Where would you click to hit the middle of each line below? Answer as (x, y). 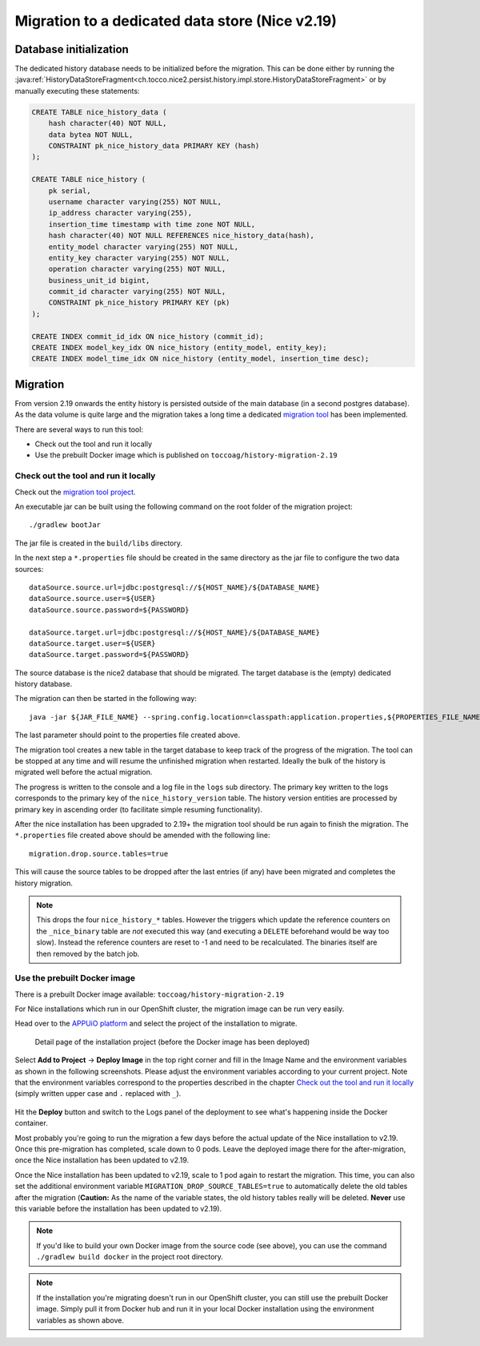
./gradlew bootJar (65, 525)
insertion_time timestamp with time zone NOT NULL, (152, 224)
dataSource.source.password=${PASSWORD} (109, 610)
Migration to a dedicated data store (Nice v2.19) (176, 21)
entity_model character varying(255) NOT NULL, (144, 247)
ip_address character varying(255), (120, 213)
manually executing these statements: (77, 91)
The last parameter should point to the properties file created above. (128, 735)
